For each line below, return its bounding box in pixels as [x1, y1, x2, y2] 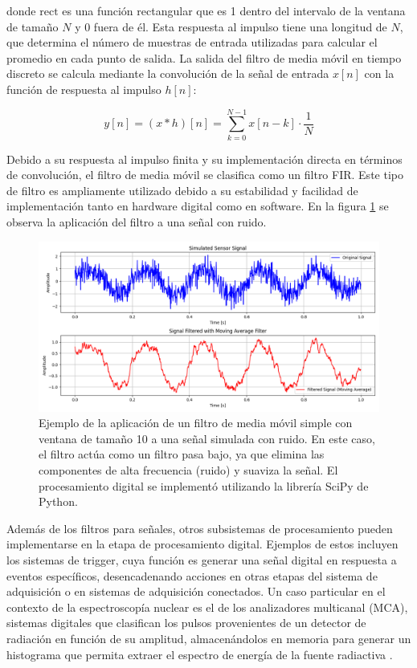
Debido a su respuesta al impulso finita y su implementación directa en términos [6, 150, 403, 167]
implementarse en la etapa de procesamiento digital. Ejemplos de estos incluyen [6, 536, 399, 552]
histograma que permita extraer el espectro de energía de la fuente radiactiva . [6, 646, 393, 662]
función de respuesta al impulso [6, 80, 161, 97]
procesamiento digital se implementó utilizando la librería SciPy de [39, 477, 369, 494]
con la [364, 65, 395, 82]
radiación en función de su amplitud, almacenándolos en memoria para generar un [6, 629, 411, 646]
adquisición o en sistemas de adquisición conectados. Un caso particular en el [6, 583, 386, 600]
